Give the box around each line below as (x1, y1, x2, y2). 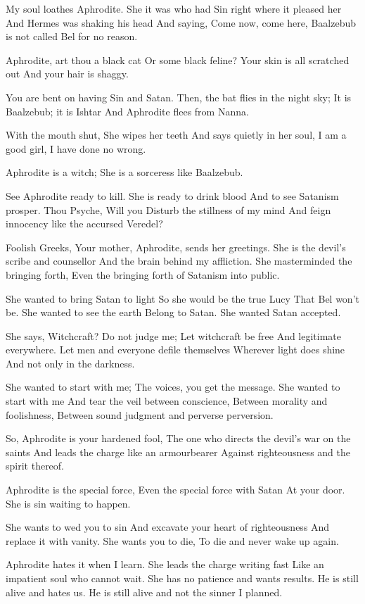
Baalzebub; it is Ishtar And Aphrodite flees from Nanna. (6, 103, 249, 118)
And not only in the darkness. (6, 356, 135, 370)
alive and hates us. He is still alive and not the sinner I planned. (6, 584, 283, 599)
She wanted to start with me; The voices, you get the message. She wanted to (6, 379, 340, 394)
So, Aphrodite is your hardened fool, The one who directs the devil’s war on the (6, 431, 351, 446)
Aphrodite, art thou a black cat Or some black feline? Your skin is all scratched (6, 52, 350, 67)
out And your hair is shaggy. (6, 66, 129, 81)
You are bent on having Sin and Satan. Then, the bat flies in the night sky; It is (6, 89, 352, 104)
